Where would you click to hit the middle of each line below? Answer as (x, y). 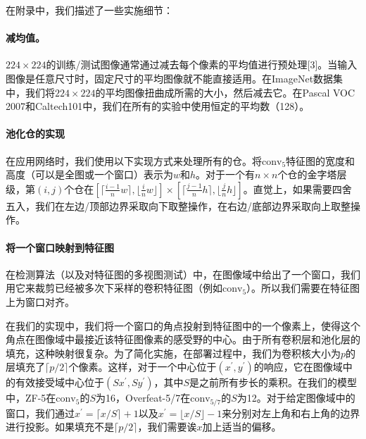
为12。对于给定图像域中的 (296, 398)
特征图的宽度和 (321, 160)
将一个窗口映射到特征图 (60, 247)
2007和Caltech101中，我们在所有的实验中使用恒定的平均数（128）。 (158, 106)
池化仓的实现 (35, 134)
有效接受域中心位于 (59, 382)
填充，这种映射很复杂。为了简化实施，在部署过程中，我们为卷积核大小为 (173, 353)
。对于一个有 (226, 174)
